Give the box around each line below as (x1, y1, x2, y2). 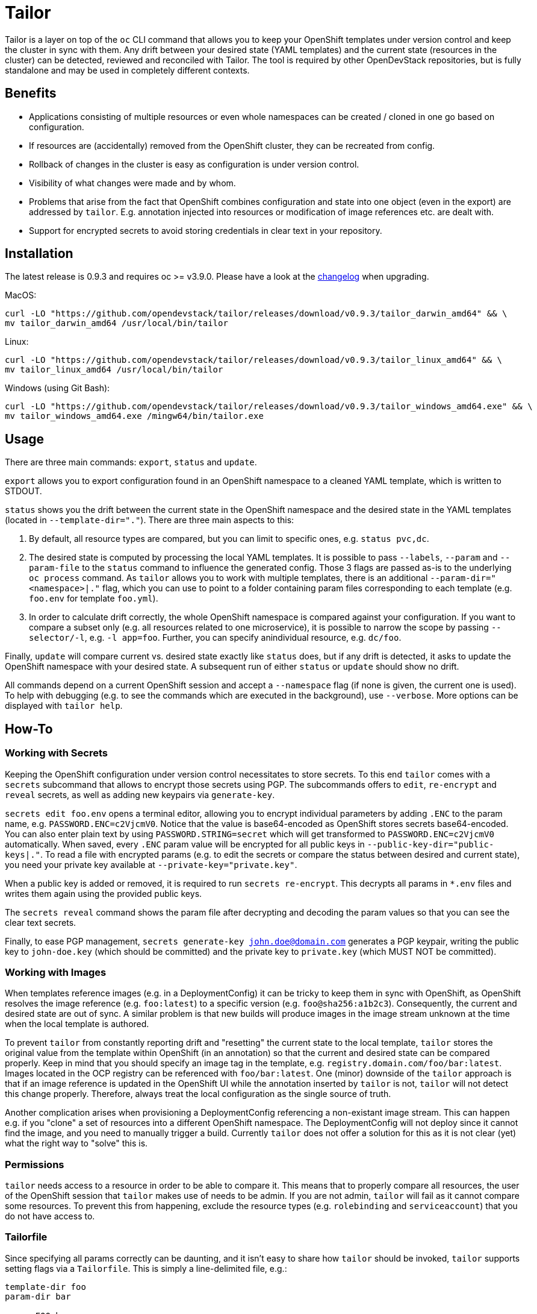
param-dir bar (5, 1291, 71, 1301)
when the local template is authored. (5, 1019, 149, 1030)
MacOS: (5, 290, 37, 301)
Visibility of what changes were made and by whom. (29, 177, 236, 188)
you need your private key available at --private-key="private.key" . (5, 859, 297, 870)
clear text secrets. (5, 917, 76, 928)
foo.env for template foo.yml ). (29, 593, 158, 604)
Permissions (5, 1158, 64, 1171)
